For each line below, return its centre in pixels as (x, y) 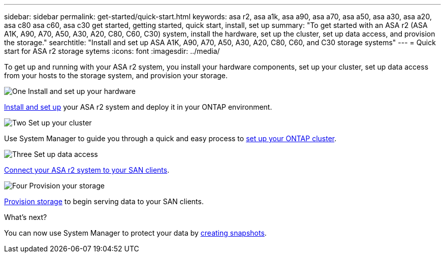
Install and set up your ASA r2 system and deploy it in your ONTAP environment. (138, 107)
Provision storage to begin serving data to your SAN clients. (104, 201)
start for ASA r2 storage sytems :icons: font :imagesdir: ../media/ (112, 51)
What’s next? (26, 217)
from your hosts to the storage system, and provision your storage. (116, 75)
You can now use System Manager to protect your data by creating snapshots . (135, 233)
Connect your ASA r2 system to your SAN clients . (87, 170)
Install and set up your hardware (82, 91)
